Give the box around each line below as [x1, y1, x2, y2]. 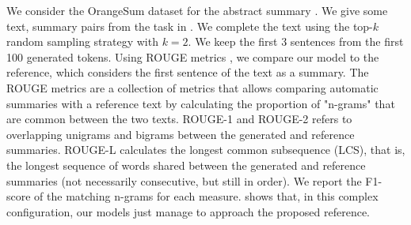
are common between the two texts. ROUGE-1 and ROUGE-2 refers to [6, 111, 352, 127]
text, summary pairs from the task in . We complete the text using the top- [6, 17, 373, 34]
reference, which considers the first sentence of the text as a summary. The [6, 64, 369, 81]
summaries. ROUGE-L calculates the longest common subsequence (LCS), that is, [6, 141, 405, 158]
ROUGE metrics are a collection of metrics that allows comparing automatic [6, 79, 379, 96]
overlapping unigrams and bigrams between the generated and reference [6, 126, 355, 142]
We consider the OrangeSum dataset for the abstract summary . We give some [6, 2, 388, 18]
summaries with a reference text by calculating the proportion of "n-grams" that [6, 95, 395, 111]
